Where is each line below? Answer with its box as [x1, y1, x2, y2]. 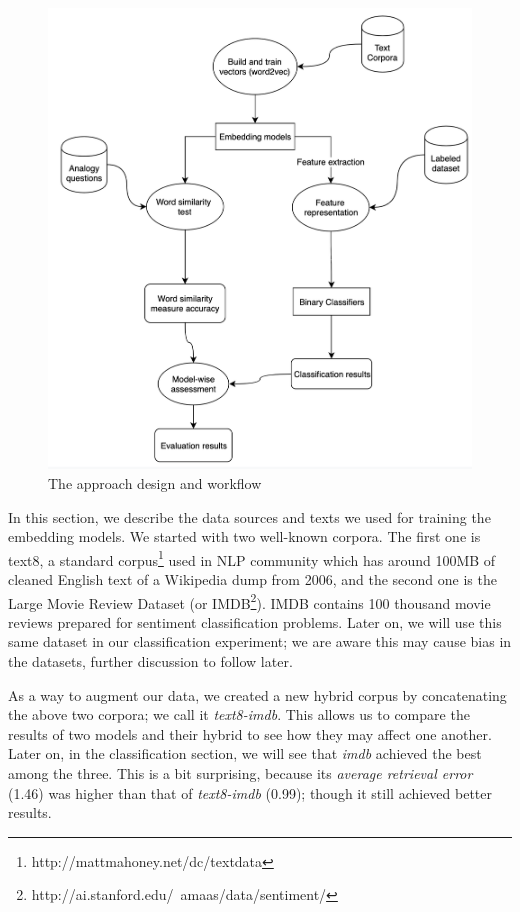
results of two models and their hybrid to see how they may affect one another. [8, 723, 492, 744]
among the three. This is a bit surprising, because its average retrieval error [8, 763, 473, 784]
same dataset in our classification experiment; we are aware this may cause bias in [8, 631, 512, 652]
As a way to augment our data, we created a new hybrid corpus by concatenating [8, 684, 507, 705]
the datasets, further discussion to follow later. [8, 651, 293, 672]
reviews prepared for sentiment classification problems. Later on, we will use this [8, 611, 502, 632]
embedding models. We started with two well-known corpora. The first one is [8, 526, 481, 547]
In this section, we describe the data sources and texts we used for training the [8, 506, 491, 527]
